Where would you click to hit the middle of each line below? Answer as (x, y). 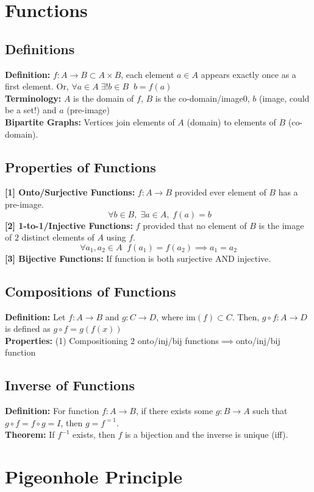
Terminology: (33, 98)
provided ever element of (220, 192)
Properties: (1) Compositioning (66, 340)
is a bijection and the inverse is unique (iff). (206, 434)
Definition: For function (52, 411)
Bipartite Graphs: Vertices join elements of (90, 121)
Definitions (40, 48)
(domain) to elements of (231, 121)
